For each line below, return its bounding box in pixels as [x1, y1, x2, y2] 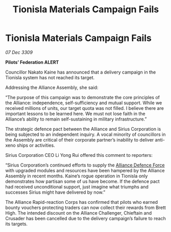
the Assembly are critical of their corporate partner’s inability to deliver [5, 136, 154, 143]
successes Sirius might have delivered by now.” [5, 189, 106, 195]
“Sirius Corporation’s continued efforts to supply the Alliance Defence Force [5, 162, 165, 168]
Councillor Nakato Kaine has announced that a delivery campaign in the [5, 69, 156, 75]
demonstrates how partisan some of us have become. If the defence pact [5, 178, 160, 184]
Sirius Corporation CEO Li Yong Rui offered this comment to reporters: [5, 152, 153, 158]
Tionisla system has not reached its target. [5, 74, 95, 80]
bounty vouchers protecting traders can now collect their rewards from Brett [5, 204, 166, 211]
